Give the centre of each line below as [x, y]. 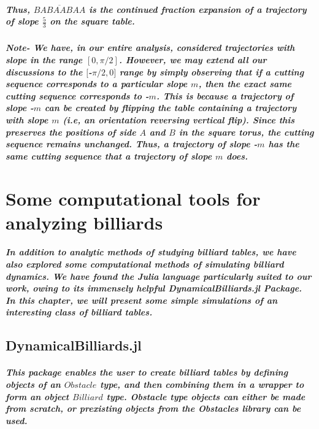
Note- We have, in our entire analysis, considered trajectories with [150, 48]
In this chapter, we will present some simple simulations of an [142, 300]
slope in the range [44, 59]
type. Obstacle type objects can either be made [206, 396]
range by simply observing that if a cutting [212, 71]
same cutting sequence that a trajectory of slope [109, 156]
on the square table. [92, 21]
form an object [37, 396]
